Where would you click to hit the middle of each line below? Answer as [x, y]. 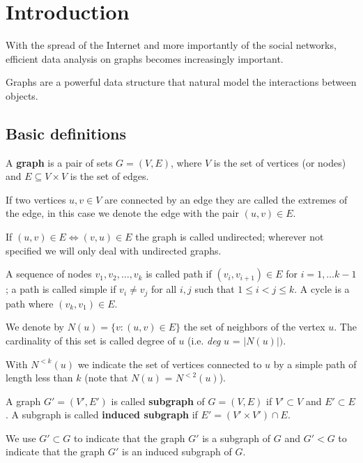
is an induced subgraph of [177, 451]
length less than [39, 378]
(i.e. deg [204, 340]
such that [215, 289]
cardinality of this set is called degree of [91, 340]
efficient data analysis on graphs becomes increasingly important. [145, 58]
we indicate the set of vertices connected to [170, 364]
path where [30, 303]
